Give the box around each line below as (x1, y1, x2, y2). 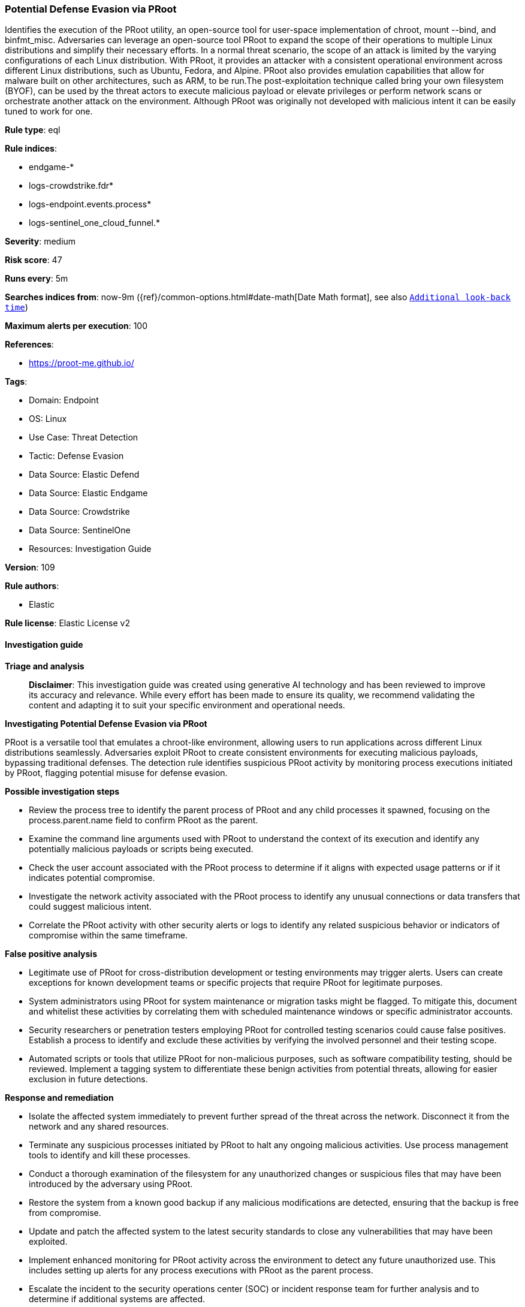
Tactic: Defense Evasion (29, 451, 124, 461)
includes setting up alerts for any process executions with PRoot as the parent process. (29, 1264, 373, 1275)
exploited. (29, 1236, 68, 1246)
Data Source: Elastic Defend (29, 469, 140, 480)
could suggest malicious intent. (29, 901, 152, 911)
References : (5, 339, 54, 350)
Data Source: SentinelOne (29, 525, 131, 536)
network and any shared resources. (29, 1121, 169, 1131)
